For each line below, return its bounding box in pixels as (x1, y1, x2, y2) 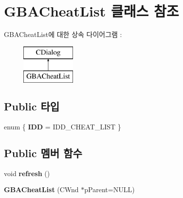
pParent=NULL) (84, 184, 135, 195)
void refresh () (4, 168, 50, 178)
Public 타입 (4, 99, 60, 114)
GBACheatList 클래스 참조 (4, 1, 179, 21)
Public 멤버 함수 (4, 145, 82, 161)
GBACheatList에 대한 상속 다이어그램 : (4, 29, 122, 39)
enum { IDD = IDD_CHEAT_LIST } (4, 122, 121, 132)
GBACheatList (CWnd (4, 184, 79, 195)
